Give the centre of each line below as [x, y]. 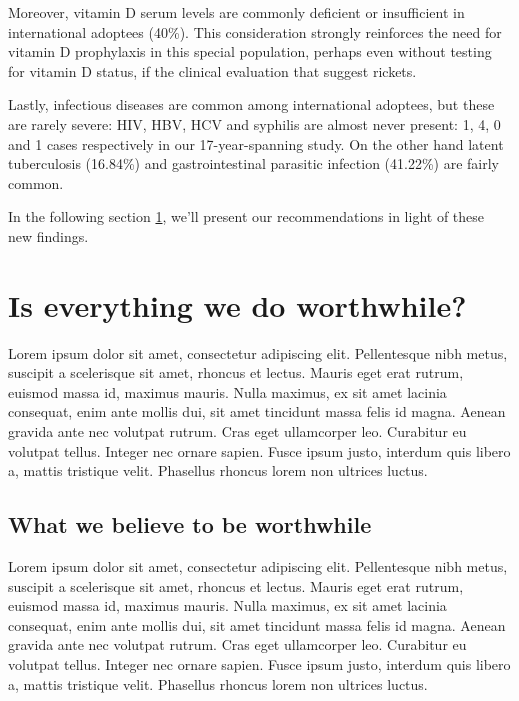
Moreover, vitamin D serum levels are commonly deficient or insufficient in [236, 12]
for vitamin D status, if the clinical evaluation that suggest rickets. [212, 70]
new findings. [48, 235]
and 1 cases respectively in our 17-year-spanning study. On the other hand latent [256, 143]
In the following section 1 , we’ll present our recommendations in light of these [246, 216]
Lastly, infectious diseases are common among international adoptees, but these [251, 104]
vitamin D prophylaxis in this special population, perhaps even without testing [250, 51]
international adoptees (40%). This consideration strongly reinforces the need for [255, 31]
